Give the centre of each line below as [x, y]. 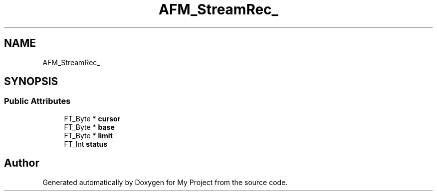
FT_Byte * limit [88, 135]
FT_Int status [86, 144]
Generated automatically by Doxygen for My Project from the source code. [165, 182]
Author [22, 163]
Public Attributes [37, 101]
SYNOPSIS [31, 82]
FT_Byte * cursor [92, 118]
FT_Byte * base [89, 127]
